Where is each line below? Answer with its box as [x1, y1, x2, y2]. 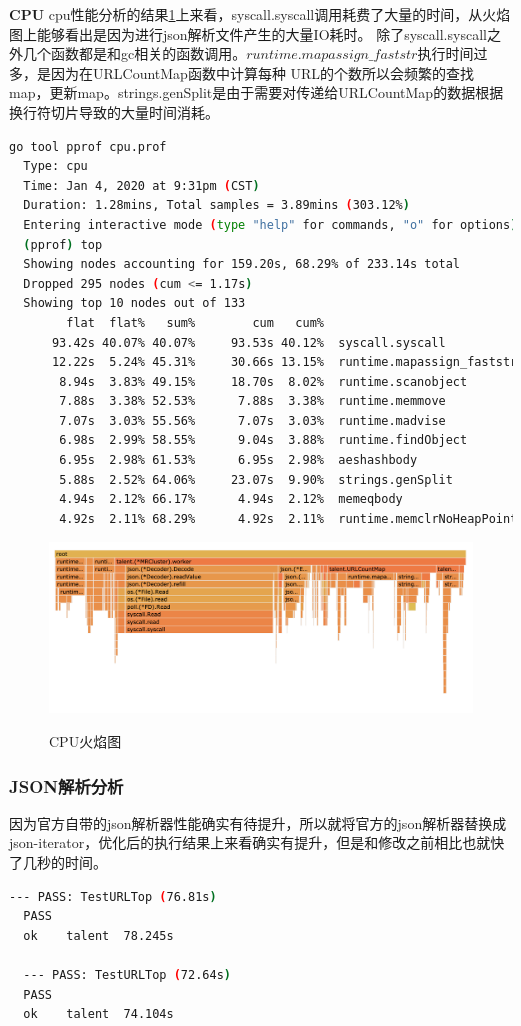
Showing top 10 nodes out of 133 [23, 296, 246, 311]
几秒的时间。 [22, 852, 107, 873]
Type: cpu [23, 159, 88, 174]
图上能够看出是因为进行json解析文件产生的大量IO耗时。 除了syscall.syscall [9, 23, 487, 44]
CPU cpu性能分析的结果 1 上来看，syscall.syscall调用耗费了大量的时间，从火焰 [9, 4, 511, 24]
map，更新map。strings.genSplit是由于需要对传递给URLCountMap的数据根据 [9, 82, 504, 103]
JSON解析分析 [9, 773, 124, 798]
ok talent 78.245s [23, 928, 174, 943]
